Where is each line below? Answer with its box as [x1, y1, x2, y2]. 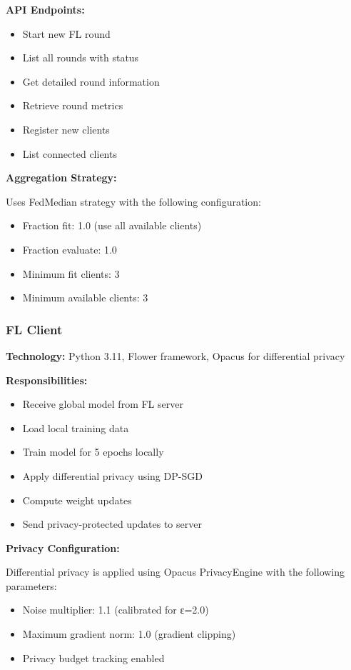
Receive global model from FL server [22, 396, 183, 411]
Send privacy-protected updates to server [22, 516, 202, 531]
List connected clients [22, 146, 117, 161]
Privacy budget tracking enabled [22, 650, 165, 665]
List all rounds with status [22, 50, 139, 65]
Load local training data [22, 420, 129, 435]
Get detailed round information [22, 74, 160, 89]
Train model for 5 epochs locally [22, 444, 164, 459]
